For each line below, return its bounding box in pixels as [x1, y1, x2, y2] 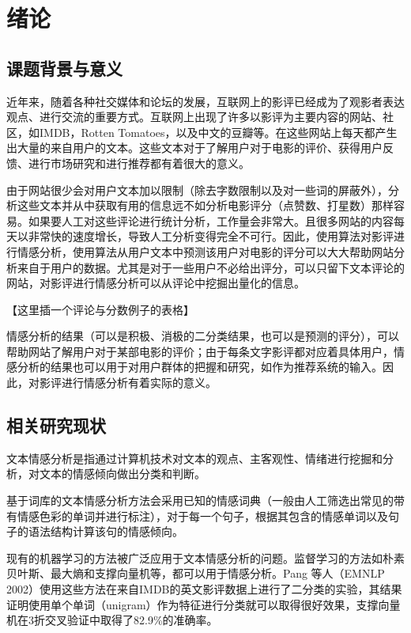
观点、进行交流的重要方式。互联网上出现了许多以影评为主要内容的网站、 [6, 108, 383, 125]
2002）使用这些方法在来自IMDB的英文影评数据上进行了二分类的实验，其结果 [6, 581, 402, 597]
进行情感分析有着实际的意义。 [61, 374, 217, 391]
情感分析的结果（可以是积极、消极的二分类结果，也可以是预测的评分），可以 [6, 328, 399, 344]
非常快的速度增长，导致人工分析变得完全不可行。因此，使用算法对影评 [28, 228, 394, 244]
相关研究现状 [6, 413, 106, 438]
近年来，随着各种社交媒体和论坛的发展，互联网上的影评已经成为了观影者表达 [6, 93, 405, 109]
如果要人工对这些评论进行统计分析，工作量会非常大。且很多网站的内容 [28, 212, 394, 229]
